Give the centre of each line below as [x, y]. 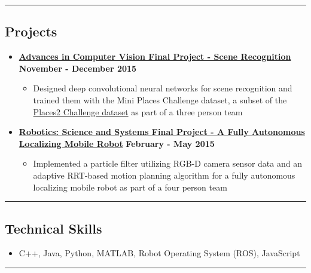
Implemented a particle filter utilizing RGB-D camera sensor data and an [167, 163]
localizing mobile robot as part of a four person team [130, 187]
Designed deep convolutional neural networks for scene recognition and [163, 88]
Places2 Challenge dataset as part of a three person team [138, 111]
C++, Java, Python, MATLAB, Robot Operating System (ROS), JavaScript [159, 253]
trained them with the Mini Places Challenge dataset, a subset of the [160, 99]
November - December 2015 [78, 68]
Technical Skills [54, 228]
